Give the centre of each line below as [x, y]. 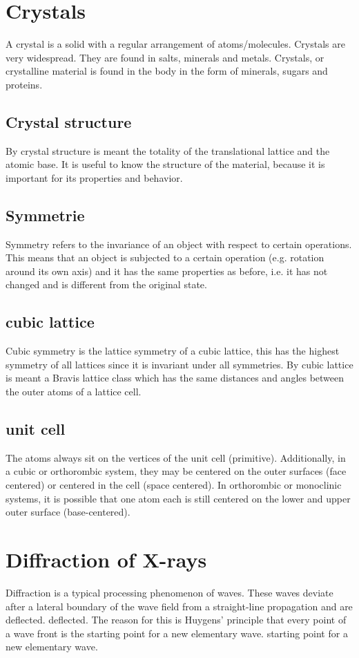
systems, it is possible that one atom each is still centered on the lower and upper [178, 498]
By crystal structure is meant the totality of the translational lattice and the [168, 150]
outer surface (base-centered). [68, 512]
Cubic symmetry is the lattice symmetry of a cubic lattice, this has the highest [173, 351]
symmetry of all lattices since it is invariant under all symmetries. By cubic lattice [179, 364]
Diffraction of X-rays [106, 559]
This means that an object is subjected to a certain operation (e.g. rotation [165, 257]
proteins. [24, 84]
